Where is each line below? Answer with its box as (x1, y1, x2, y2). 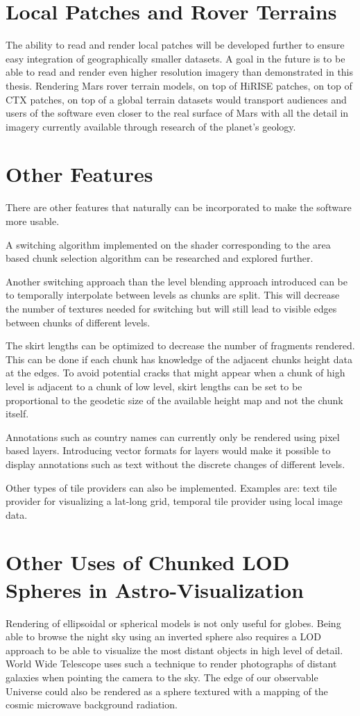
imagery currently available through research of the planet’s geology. (6, 119, 296, 133)
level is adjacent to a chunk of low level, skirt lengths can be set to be (6, 378, 302, 393)
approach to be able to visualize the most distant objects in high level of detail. (6, 642, 343, 657)
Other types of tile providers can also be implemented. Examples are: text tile (6, 480, 337, 494)
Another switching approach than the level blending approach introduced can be (6, 274, 348, 288)
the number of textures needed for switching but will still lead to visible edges (6, 301, 337, 315)
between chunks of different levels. (6, 315, 151, 329)
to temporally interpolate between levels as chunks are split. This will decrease (6, 288, 340, 302)
